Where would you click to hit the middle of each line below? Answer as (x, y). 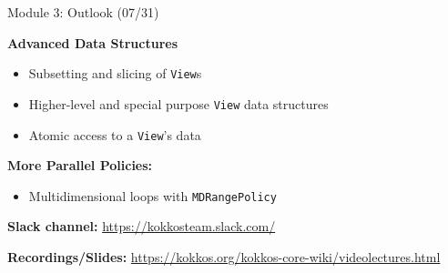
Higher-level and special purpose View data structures (178, 103)
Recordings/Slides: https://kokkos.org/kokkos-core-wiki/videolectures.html (224, 257)
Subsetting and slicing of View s (115, 73)
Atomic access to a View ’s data (115, 134)
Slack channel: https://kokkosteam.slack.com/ (142, 226)
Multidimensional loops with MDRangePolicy (153, 195)
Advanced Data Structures (93, 42)
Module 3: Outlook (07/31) (83, 12)
